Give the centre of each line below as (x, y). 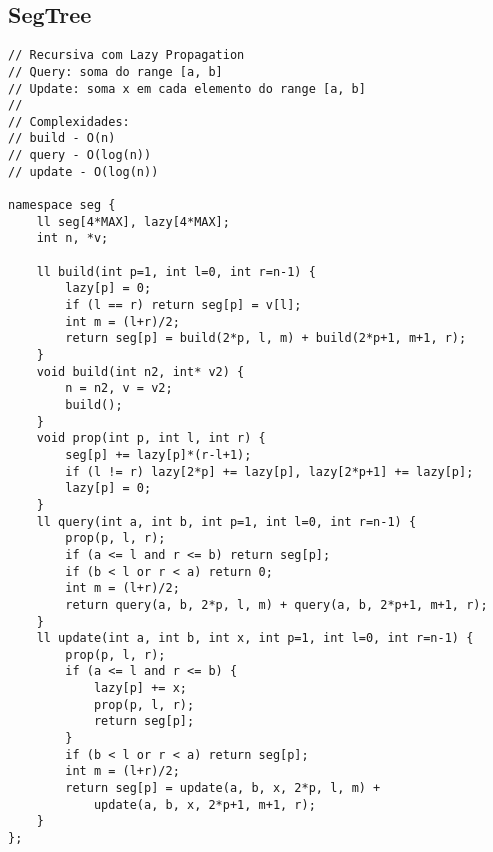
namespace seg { (62, 205)
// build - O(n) (62, 138)
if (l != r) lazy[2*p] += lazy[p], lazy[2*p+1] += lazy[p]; (269, 471)
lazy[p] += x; (140, 688)
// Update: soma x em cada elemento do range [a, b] (187, 88)
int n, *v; (72, 238)
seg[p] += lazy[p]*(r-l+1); (158, 454)
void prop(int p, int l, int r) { (151, 438)
